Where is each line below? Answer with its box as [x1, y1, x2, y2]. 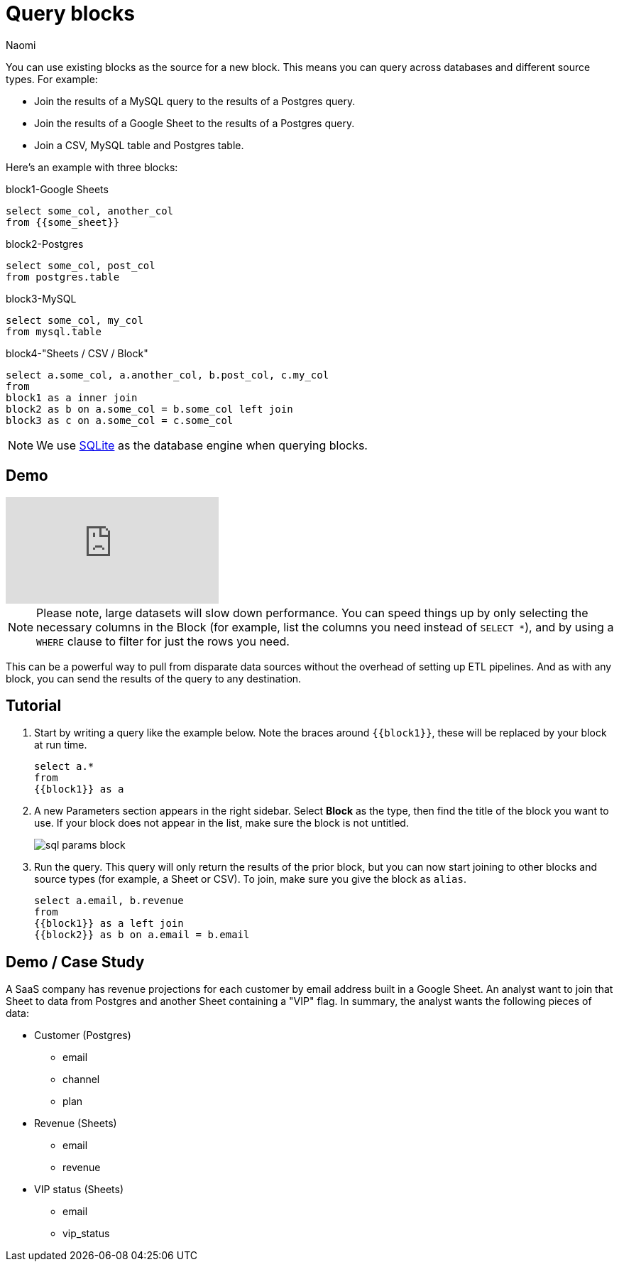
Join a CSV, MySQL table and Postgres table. [34, 138, 244, 151]
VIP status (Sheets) [34, 1183, 124, 1196]
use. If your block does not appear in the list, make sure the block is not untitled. [34, 817, 409, 830]
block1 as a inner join [6, 391, 138, 403]
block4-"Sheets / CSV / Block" [6, 347, 148, 359]
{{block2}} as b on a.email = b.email [34, 929, 250, 941]
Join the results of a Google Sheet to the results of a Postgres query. [34, 116, 355, 129]
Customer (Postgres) [34, 1029, 131, 1042]
